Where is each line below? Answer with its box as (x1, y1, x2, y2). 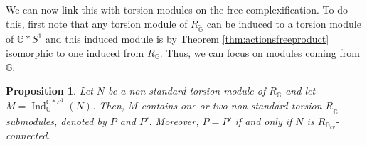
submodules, (6, 113, 58, 128)
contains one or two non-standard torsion (141, 97, 322, 112)
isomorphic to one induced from (6, 45, 144, 60)
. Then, (92, 97, 125, 112)
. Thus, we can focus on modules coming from (159, 45, 360, 60)
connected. (6, 128, 50, 143)
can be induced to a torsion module (206, 16, 361, 31)
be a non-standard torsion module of (108, 83, 266, 98)
